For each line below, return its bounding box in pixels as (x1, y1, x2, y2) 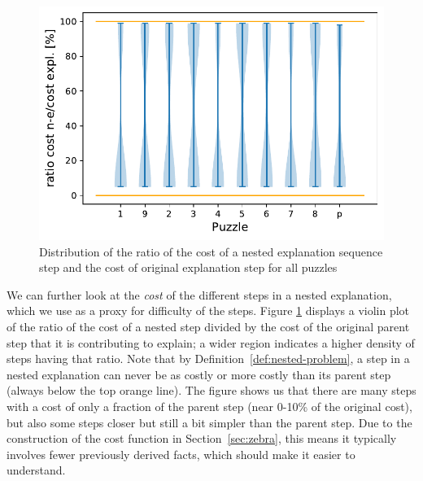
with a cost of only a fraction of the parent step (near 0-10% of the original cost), (7, 397, 412, 414)
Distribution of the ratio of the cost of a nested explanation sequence (39, 243, 383, 260)
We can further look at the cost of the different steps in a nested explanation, (7, 286, 392, 303)
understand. (7, 461, 66, 479)
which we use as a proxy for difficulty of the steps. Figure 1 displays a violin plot (7, 302, 410, 319)
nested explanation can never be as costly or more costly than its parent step (7, 365, 391, 383)
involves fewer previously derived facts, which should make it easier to (7, 445, 355, 462)
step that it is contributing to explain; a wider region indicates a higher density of (7, 334, 415, 351)
